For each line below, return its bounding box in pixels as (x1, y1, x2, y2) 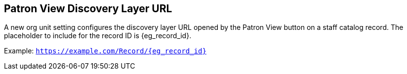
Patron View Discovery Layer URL (4, 2, 172, 15)
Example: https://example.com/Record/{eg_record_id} (4, 47, 206, 55)
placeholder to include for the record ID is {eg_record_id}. (4, 31, 192, 40)
